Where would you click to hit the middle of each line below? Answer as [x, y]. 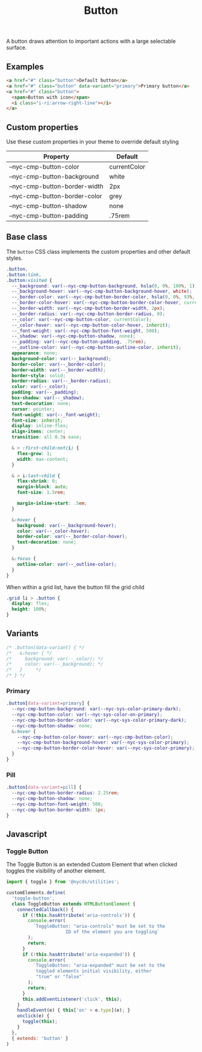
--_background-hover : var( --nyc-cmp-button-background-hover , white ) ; [102, 292]
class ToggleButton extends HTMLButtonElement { [74, 904]
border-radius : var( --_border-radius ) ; [62, 381]
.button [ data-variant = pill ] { [44, 787]
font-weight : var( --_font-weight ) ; [56, 415]
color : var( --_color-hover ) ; [54, 531]
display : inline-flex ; [40, 426]
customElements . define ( [36, 893]
